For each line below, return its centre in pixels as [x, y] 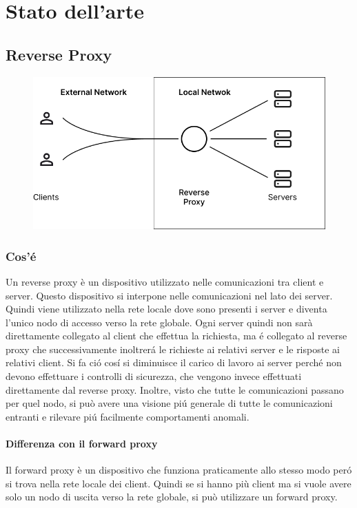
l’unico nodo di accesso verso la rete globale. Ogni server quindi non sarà [159, 322]
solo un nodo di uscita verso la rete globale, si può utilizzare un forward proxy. [172, 497]
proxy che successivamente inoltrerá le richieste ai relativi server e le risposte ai [173, 349]
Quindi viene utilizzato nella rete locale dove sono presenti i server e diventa [166, 309]
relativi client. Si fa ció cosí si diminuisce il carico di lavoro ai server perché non [174, 362]
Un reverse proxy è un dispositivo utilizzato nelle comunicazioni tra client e [165, 281]
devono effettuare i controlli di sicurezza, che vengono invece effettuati [154, 376]
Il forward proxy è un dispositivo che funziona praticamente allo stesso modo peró [179, 470]
